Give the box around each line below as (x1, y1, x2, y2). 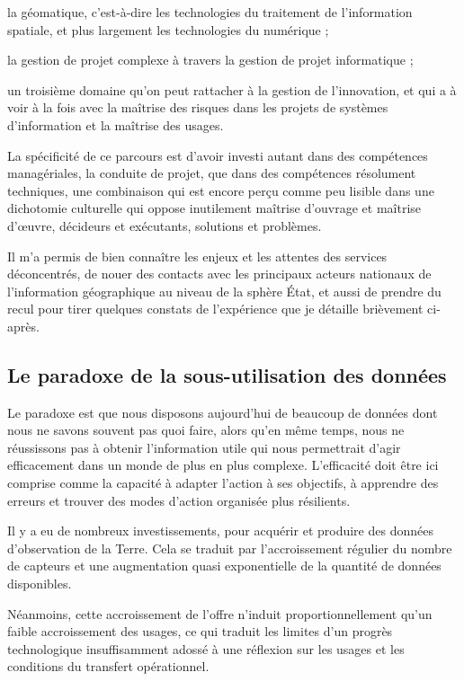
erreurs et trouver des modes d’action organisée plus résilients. (7, 491, 351, 509)
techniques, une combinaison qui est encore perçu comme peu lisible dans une (7, 181, 434, 199)
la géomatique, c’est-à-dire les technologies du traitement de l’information (7, 3, 413, 21)
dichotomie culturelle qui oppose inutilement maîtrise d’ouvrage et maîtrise (7, 199, 422, 217)
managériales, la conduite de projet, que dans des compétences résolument (7, 164, 416, 182)
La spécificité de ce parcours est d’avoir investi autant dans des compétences (7, 146, 428, 164)
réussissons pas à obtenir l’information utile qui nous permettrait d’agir (7, 438, 401, 456)
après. (7, 316, 40, 335)
